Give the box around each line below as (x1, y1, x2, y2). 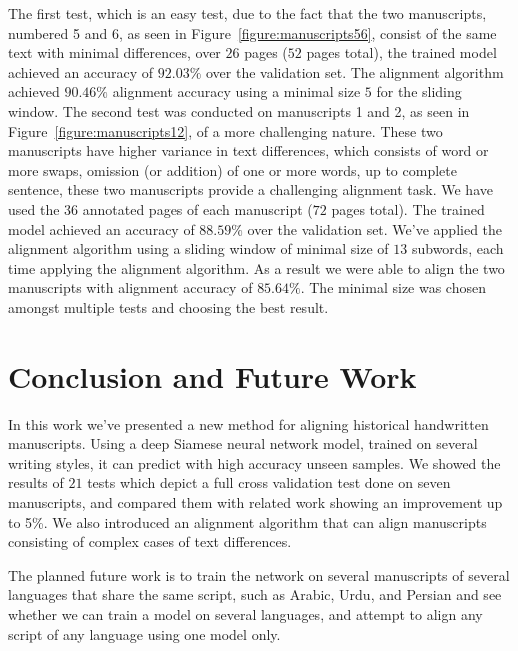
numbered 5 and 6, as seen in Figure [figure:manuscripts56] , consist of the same (8, 22, 497, 43)
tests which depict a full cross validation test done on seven (87, 472, 451, 493)
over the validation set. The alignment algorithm (205, 61, 504, 82)
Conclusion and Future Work (8, 355, 417, 396)
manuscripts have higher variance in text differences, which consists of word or (8, 140, 489, 161)
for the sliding (376, 81, 462, 102)
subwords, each (411, 238, 504, 259)
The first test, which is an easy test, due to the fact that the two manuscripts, (8, 3, 487, 23)
